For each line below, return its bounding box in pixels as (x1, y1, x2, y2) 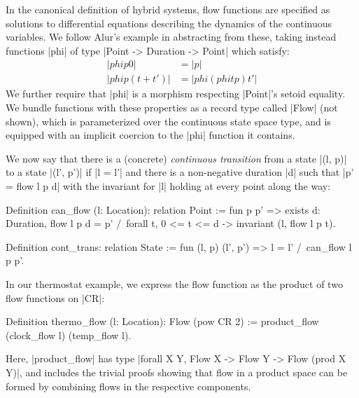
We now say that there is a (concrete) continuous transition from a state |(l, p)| (6, 151, 347, 165)
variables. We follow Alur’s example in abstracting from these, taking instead (6, 29, 337, 44)
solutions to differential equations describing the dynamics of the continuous (6, 15, 332, 30)
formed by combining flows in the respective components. (6, 378, 251, 393)
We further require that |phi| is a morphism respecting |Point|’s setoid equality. (6, 86, 346, 101)
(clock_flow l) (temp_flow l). (6, 327, 132, 342)
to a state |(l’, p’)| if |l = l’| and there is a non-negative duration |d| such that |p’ (6, 165, 354, 179)
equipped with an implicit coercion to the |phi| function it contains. (6, 128, 295, 142)
